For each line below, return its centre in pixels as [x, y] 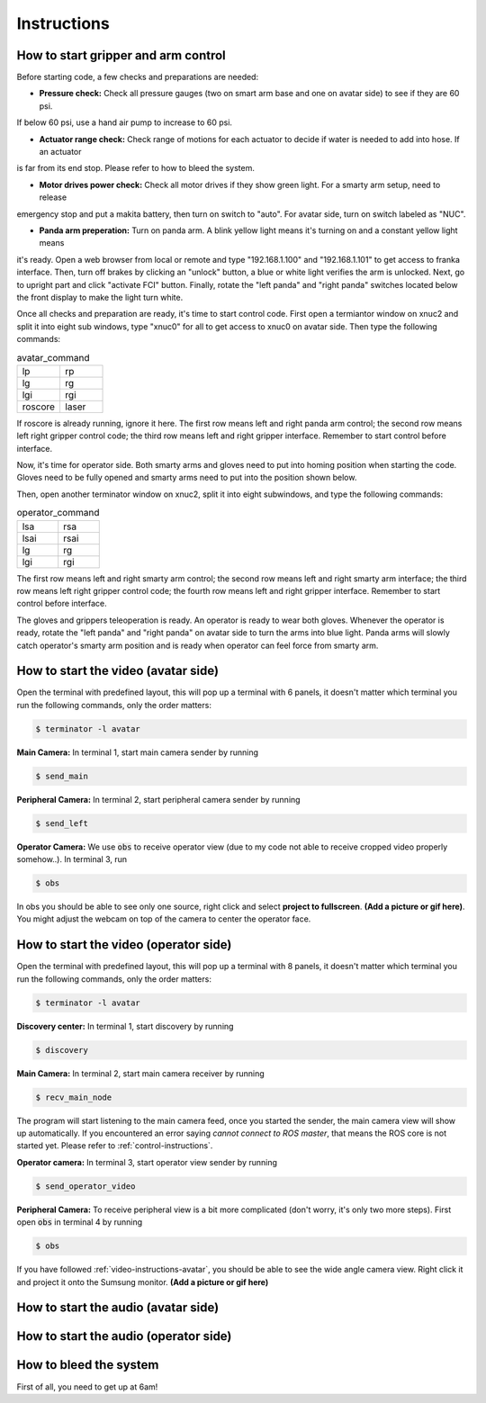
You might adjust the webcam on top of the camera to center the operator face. [164, 919]
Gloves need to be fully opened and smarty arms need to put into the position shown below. [187, 478]
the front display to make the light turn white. [100, 297]
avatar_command [53, 357]
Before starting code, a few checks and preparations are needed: [138, 77]
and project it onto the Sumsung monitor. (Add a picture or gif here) [143, 1282]
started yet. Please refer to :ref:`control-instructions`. [115, 1146]
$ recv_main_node [74, 1097]
